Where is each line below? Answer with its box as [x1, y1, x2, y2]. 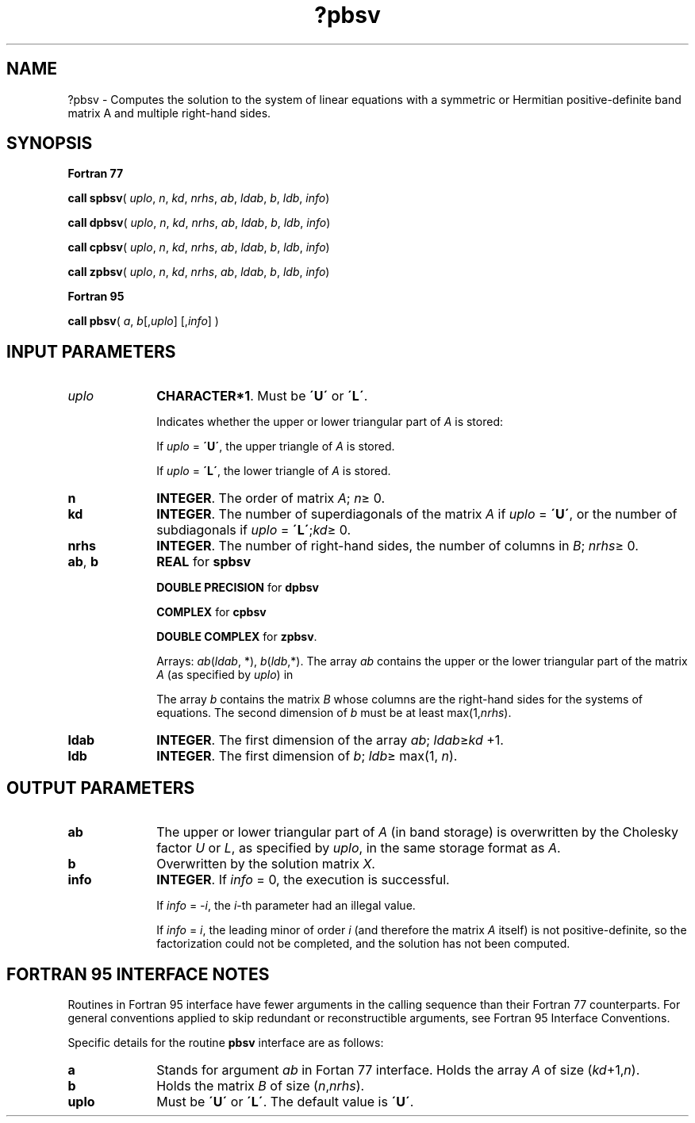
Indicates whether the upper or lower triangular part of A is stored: [156, 415, 503, 429]
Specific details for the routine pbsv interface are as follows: [67, 1035, 384, 1049]
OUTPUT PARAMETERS [6, 777, 195, 798]
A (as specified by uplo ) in [156, 668, 294, 682]
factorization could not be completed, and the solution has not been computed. [156, 937, 570, 951]
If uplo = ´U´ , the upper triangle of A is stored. [156, 439, 395, 454]
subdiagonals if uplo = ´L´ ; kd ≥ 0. [156, 522, 351, 539]
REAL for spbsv [156, 554, 252, 570]
